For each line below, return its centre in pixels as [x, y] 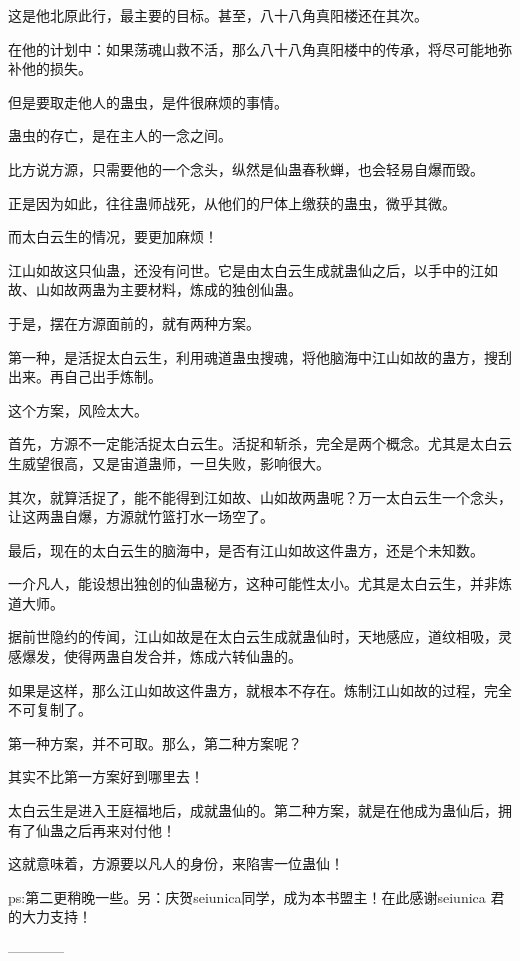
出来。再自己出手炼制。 [85, 376]
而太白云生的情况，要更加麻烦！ [113, 236]
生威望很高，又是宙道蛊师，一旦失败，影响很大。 [169, 462]
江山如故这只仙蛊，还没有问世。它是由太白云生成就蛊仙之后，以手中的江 [246, 269]
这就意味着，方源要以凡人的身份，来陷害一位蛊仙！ [176, 863]
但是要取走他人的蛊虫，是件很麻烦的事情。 [148, 101]
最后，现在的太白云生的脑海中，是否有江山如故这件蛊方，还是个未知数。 [246, 549]
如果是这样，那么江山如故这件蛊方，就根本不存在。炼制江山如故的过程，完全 [260, 689]
